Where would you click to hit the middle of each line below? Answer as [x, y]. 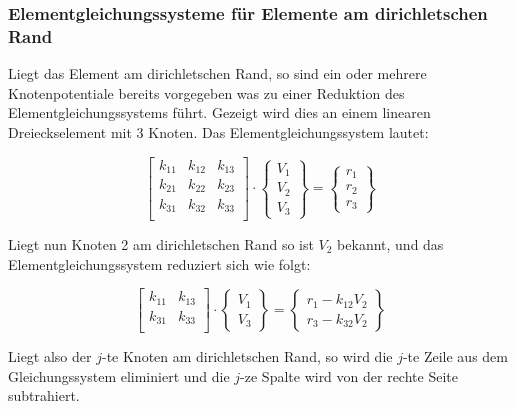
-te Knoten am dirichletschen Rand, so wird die [247, 356]
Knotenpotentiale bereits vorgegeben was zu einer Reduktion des [206, 92]
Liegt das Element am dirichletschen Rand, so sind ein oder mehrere [217, 73]
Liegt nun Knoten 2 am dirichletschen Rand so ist [161, 244]
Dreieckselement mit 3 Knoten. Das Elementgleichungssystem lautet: [218, 131]
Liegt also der [50, 356]
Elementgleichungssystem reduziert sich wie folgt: [159, 263]
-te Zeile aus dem [455, 356]
